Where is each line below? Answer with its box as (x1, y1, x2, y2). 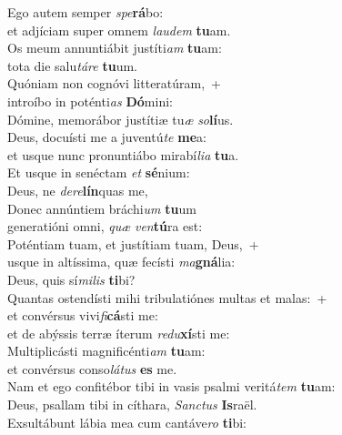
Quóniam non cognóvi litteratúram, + (7, 74, 222, 93)
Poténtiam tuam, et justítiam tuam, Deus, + (7, 234, 259, 253)
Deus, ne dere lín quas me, (7, 180, 148, 199)
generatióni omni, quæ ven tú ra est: (7, 217, 203, 236)
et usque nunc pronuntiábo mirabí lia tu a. (7, 145, 239, 164)
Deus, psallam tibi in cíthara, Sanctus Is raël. (7, 395, 257, 414)
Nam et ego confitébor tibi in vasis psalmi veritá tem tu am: (7, 377, 336, 396)
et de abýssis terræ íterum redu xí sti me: (7, 323, 230, 342)
